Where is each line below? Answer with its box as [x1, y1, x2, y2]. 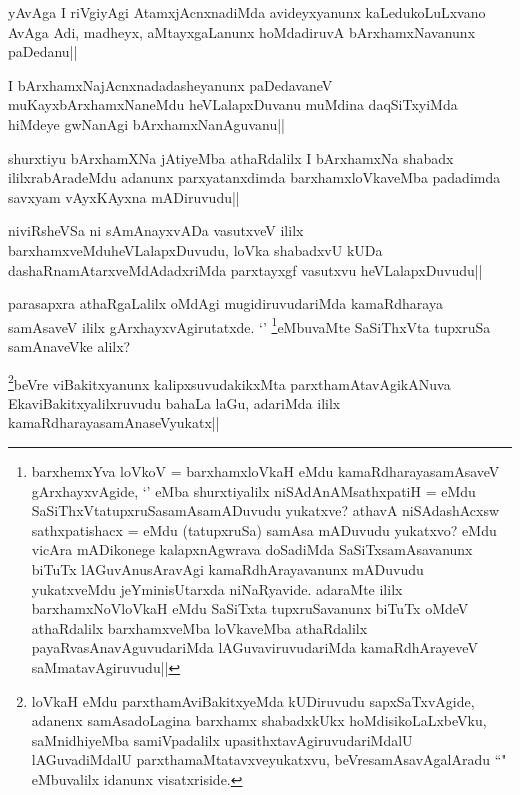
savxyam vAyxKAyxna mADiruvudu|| [8, 186, 240, 207]
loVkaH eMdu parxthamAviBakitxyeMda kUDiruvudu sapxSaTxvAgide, [31, 690, 475, 711]
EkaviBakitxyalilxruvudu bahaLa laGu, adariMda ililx [8, 392, 341, 413]
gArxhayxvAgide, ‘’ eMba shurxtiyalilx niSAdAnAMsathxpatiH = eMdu [31, 480, 476, 501]
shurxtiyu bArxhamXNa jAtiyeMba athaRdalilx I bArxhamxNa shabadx [8, 147, 454, 168]
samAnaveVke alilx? [8, 335, 131, 356]
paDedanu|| [8, 41, 78, 62]
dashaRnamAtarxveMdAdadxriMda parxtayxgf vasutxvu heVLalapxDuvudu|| [8, 259, 483, 280]
